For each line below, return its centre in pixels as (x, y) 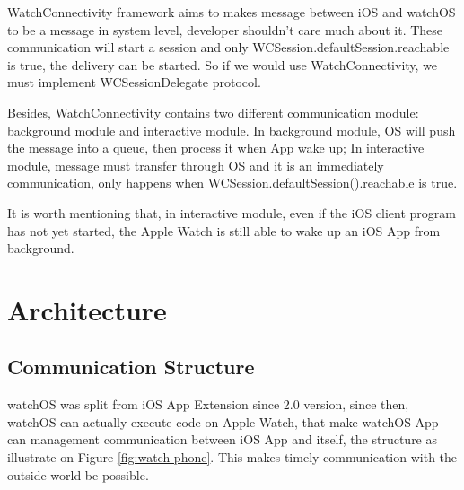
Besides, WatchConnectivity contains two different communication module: (213, 112)
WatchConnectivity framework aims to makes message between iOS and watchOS (232, 12)
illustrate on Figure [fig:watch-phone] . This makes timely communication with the (232, 457)
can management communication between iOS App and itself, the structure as (223, 439)
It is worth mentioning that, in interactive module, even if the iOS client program (232, 212)
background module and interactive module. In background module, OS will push (232, 130)
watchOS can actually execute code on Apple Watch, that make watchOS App (223, 421)
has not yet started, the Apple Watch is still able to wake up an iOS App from (224, 230)
